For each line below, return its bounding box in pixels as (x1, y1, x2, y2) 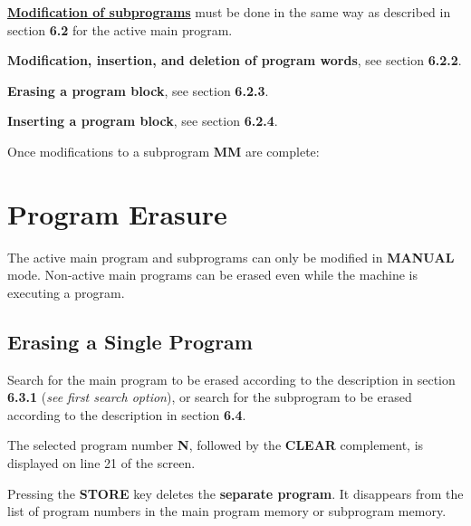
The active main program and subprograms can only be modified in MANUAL (7, 247, 455, 266)
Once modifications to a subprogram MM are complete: (7, 141, 320, 160)
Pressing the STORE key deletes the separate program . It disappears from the (7, 483, 464, 502)
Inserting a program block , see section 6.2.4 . (7, 111, 278, 130)
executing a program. (7, 282, 125, 301)
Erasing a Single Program (7, 327, 253, 355)
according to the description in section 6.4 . (7, 405, 246, 424)
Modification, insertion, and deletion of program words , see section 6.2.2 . (7, 51, 462, 70)
